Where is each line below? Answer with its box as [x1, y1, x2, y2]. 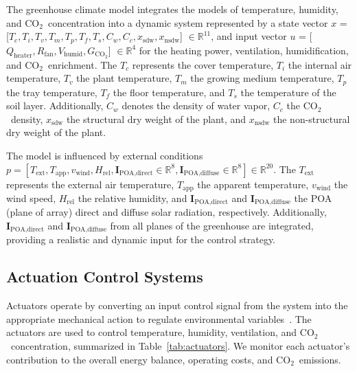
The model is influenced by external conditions [6, 148, 203, 162]
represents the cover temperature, [132, 57, 274, 71]
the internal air [288, 57, 352, 71]
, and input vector [211, 29, 287, 43]
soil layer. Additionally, [6, 98, 104, 113]
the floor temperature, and [113, 85, 225, 99]
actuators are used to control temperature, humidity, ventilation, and [6, 325, 297, 339]
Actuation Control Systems [6, 266, 203, 287]
